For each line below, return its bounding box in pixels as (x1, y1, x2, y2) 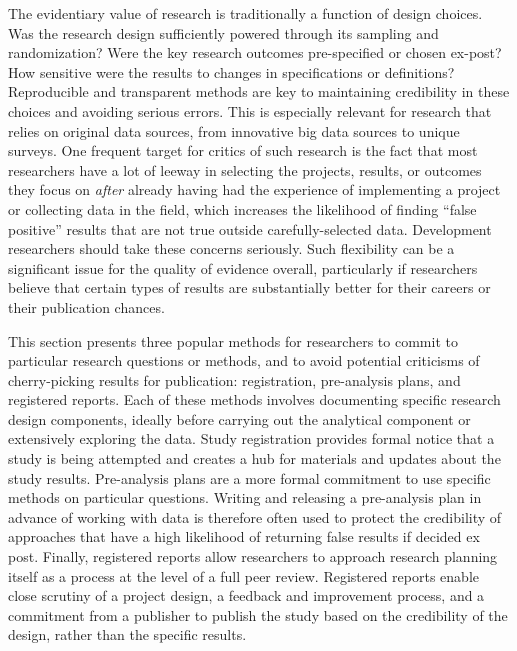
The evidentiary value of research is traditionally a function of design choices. (8, 3, 483, 23)
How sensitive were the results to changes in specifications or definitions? (8, 61, 455, 82)
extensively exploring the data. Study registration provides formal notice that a (8, 428, 495, 449)
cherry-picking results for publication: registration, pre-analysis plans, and (8, 369, 461, 390)
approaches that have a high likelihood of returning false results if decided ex (8, 526, 480, 547)
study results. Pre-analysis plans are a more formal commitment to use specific (8, 467, 491, 488)
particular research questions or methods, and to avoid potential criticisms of (8, 350, 480, 371)
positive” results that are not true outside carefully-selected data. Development (8, 218, 492, 239)
